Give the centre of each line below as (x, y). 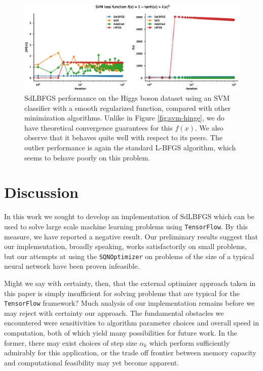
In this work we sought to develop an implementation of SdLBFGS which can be (129, 216)
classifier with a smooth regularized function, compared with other (128, 108)
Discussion (41, 192)
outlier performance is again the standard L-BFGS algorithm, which (130, 147)
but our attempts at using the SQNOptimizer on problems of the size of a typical (129, 256)
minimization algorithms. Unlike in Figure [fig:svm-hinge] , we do (124, 118)
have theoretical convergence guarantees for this (99, 127)
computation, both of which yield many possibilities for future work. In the (121, 333)
